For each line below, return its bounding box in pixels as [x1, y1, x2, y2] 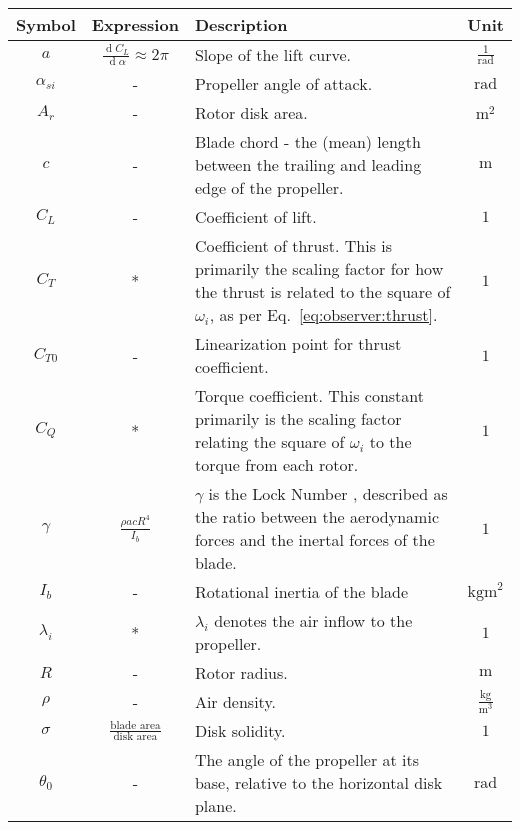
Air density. [194, 690, 276, 713]
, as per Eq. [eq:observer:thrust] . [209, 303, 438, 326]
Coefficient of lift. [194, 205, 317, 228]
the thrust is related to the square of [194, 280, 451, 303]
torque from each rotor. [194, 453, 359, 476]
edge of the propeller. [194, 176, 344, 199]
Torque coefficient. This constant [194, 384, 424, 407]
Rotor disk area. [194, 101, 308, 124]
